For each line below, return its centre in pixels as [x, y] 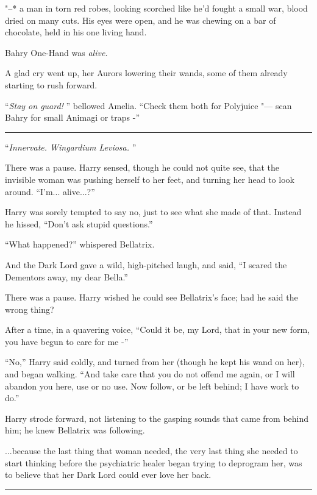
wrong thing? [30, 309]
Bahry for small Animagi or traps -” [73, 117]
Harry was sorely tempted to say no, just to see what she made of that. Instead [153, 212]
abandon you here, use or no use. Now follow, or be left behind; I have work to [152, 386]
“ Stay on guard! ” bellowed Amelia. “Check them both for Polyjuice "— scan [148, 105]
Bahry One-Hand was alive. [56, 52]
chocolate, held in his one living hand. [76, 32]
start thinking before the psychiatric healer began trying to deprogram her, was [154, 462]
